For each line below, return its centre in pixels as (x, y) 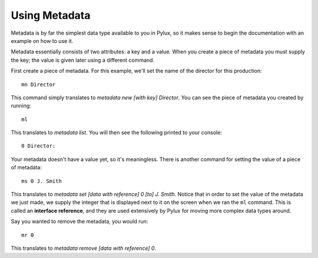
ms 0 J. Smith (42, 181)
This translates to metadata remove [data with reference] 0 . (83, 248)
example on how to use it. (42, 41)
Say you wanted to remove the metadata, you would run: (79, 222)
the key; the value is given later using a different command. (83, 60)
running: (21, 106)
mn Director (39, 84)
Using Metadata (51, 15)
